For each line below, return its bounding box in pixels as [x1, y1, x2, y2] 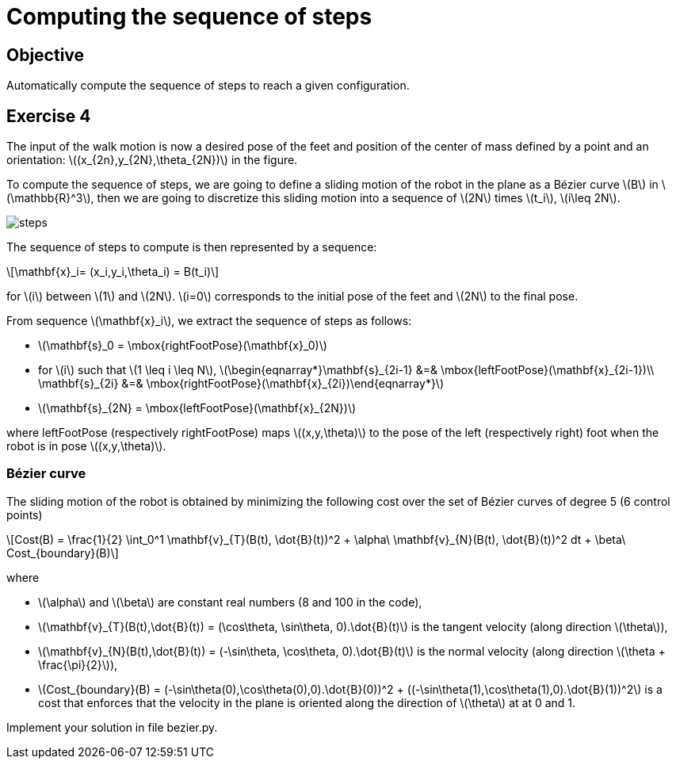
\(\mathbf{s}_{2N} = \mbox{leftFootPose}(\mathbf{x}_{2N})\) [38, 401, 357, 415]
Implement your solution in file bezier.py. [6, 720, 218, 734]
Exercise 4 [6, 105, 91, 126]
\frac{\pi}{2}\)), [38, 657, 118, 671]
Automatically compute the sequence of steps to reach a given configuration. [6, 78, 410, 93]
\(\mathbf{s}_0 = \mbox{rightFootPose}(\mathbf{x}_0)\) [38, 339, 327, 353]
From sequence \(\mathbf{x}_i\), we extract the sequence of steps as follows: [6, 314, 412, 328]
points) [6, 507, 43, 522]
